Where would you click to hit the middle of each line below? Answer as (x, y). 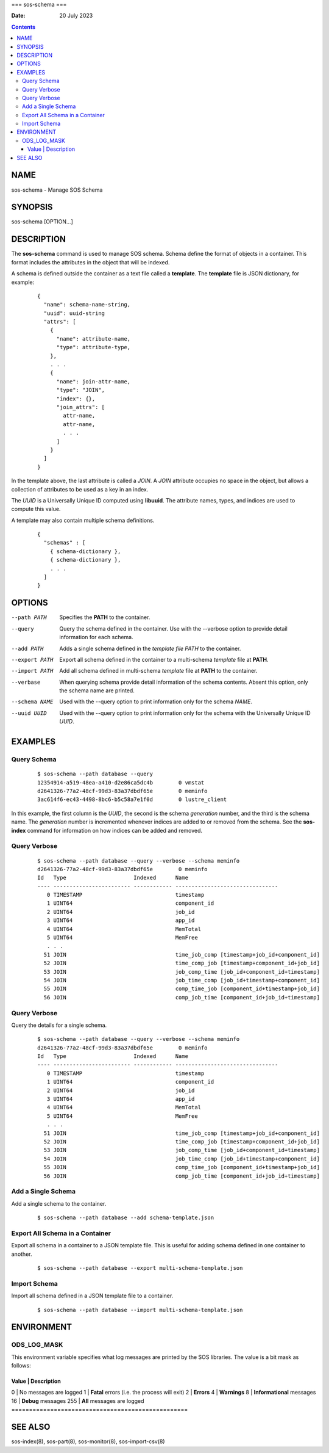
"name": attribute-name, (94, 339)
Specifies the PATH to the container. (105, 617)
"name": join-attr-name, (94, 381)
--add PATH (27, 648)
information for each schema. (96, 637)
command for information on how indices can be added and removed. (115, 830)
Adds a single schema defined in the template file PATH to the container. (150, 648)
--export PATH (32, 660)
